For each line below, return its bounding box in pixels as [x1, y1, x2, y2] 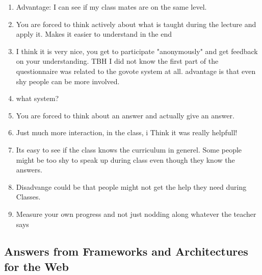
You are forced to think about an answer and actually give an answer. [16, 110, 234, 120]
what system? [16, 93, 59, 104]
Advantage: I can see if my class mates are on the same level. [16, 2, 207, 12]
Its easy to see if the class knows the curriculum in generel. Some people [16, 144, 242, 155]
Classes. [16, 191, 41, 202]
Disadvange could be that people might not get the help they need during [16, 181, 247, 192]
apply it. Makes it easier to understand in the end [16, 29, 172, 39]
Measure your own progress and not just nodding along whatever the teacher [16, 208, 256, 219]
